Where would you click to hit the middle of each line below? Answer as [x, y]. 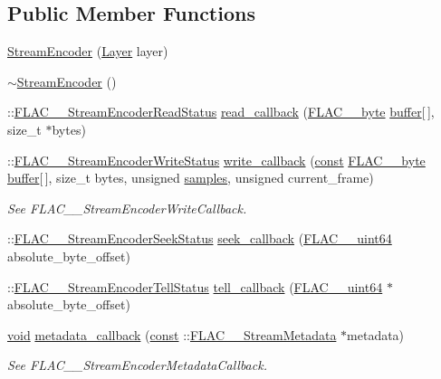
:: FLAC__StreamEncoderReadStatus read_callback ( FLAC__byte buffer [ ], [221, 112]
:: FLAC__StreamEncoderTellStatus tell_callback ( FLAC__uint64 [195, 286]
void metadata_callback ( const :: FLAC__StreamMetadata [172, 334]
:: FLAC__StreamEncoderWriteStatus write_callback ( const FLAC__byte [216, 160]
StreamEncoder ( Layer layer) [88, 51]
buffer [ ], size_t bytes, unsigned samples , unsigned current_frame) [191, 178]
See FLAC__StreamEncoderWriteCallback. [127, 208]
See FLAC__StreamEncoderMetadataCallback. [137, 365]
